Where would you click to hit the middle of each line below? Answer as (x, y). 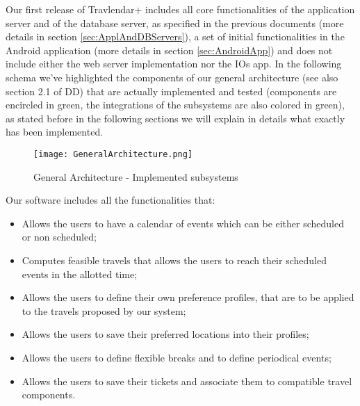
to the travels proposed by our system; (104, 310)
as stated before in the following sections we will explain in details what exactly (175, 118)
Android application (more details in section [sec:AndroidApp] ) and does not (169, 50)
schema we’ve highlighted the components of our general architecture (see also (172, 77)
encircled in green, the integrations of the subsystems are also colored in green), (175, 105)
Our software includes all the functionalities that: (111, 200)
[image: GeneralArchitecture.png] (113, 154)
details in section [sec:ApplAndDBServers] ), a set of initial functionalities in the (175, 36)
